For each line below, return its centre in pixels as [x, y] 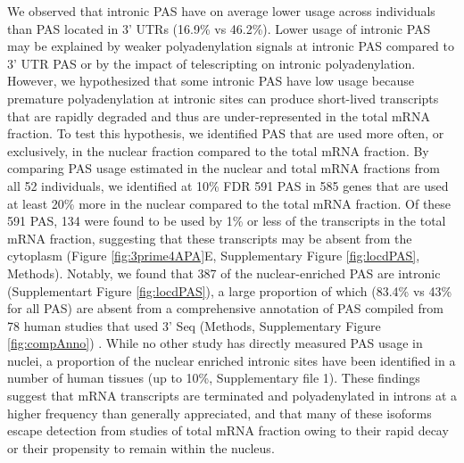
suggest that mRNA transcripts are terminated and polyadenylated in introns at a [232, 396]
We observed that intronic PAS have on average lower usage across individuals [221, 11]
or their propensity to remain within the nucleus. [141, 447]
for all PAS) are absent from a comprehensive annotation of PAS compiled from [225, 308]
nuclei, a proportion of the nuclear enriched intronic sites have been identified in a [232, 360]
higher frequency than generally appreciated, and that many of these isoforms [220, 413]
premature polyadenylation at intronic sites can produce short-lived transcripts [223, 98]
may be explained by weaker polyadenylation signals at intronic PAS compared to [231, 46]
